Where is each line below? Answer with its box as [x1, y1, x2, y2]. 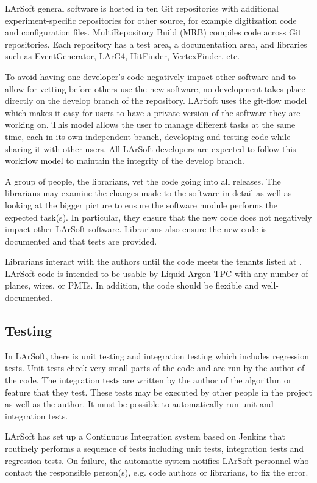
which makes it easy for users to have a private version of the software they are [5, 106, 301, 119]
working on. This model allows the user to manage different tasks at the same [5, 118, 296, 131]
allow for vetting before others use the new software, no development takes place [5, 82, 305, 95]
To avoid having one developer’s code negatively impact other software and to [5, 70, 296, 83]
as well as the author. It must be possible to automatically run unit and [5, 397, 274, 410]
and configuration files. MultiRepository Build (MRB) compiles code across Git [5, 26, 302, 39]
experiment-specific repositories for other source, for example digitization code [5, 13, 297, 26]
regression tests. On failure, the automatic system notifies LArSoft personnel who [5, 454, 309, 466]
